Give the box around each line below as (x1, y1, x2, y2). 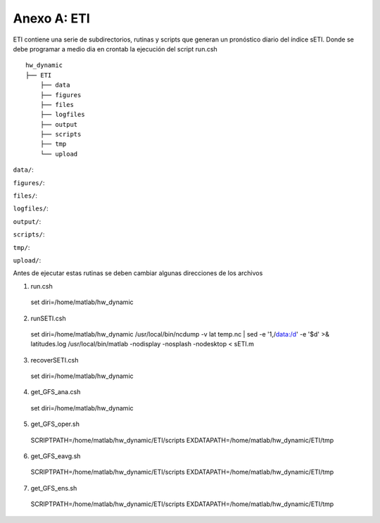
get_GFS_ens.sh (30, 484, 77, 492)
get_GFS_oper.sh (30, 420, 80, 429)
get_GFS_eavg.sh (30, 452, 81, 460)
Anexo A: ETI (13, 11, 91, 26)
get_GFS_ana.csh (30, 388, 81, 396)
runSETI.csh (30, 314, 66, 322)
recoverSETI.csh (30, 355, 79, 364)
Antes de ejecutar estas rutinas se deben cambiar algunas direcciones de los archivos (13, 269, 263, 277)
